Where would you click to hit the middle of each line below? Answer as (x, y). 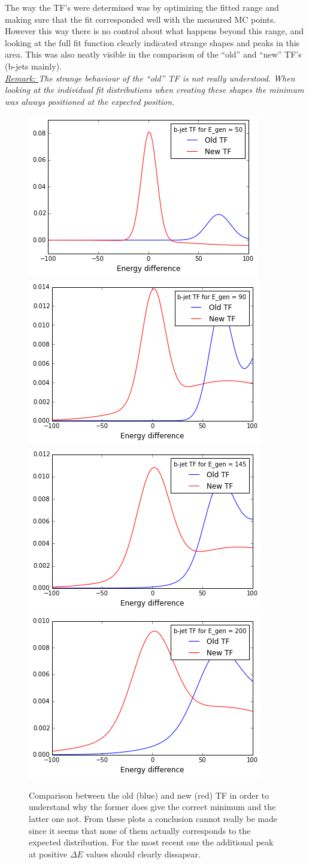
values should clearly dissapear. (143, 854)
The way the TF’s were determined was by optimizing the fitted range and (142, 7)
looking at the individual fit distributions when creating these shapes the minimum (154, 90)
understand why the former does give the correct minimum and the (152, 807)
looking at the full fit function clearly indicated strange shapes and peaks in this (152, 42)
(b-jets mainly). (33, 66)
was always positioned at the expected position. (90, 101)
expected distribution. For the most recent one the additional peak (151, 842)
